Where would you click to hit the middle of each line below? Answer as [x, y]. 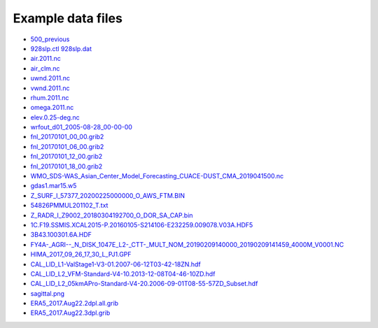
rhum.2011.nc [50, 97]
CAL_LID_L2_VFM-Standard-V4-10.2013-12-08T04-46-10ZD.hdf [123, 273]
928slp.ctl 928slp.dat [61, 48]
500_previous [50, 39]
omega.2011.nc [52, 108]
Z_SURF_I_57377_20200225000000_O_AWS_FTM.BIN [108, 195]
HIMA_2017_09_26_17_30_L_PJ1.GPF [81, 255]
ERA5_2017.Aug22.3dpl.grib [70, 313]
